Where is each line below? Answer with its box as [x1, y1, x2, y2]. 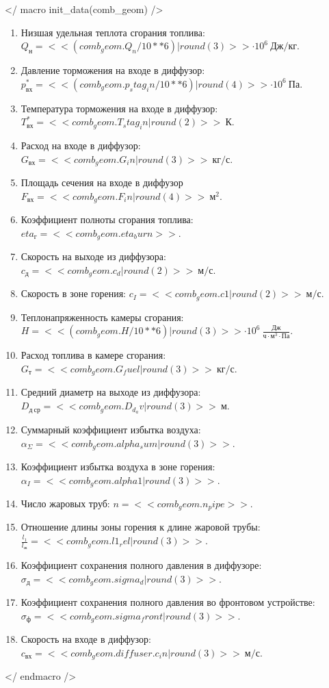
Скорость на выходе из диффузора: [21, 249, 166, 264]
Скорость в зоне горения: [21, 286, 126, 301]
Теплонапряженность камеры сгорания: [21, 309, 184, 324]
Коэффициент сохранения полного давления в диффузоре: [21, 558, 262, 572]
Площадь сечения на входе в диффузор [21, 175, 183, 190]
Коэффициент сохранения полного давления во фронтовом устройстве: [21, 595, 315, 609]
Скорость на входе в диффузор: [21, 632, 151, 646]
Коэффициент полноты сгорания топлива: [21, 212, 194, 227]
